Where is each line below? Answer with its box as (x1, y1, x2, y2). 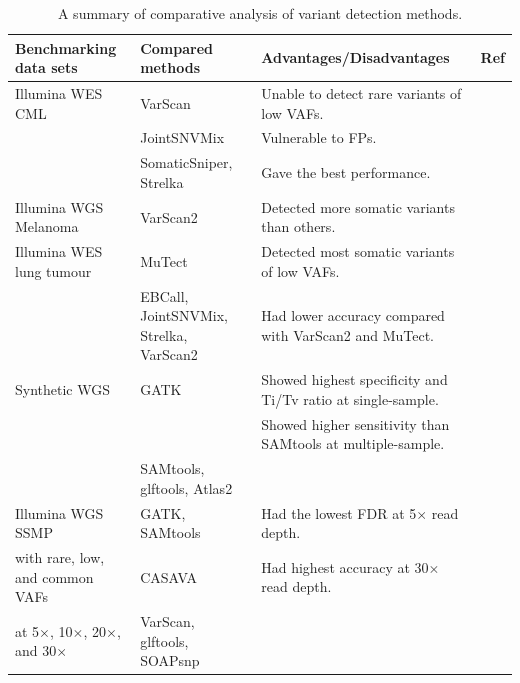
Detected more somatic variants (261, 196, 455, 217)
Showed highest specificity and (261, 369, 448, 390)
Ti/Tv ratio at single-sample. (261, 388, 439, 409)
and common (15, 566, 94, 587)
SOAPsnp (140, 650, 200, 671)
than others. (261, 216, 336, 237)
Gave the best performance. (261, 162, 431, 183)
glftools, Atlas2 (140, 477, 233, 498)
